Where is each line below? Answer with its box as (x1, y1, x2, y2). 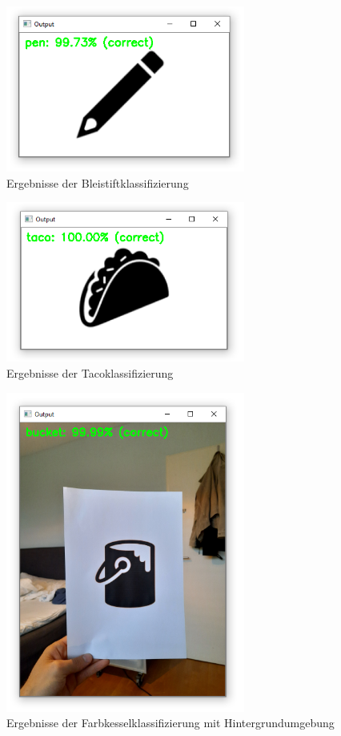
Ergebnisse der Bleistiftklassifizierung (6, 174, 189, 191)
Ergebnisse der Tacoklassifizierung (6, 365, 174, 382)
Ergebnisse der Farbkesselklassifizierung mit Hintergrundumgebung (6, 714, 335, 731)
